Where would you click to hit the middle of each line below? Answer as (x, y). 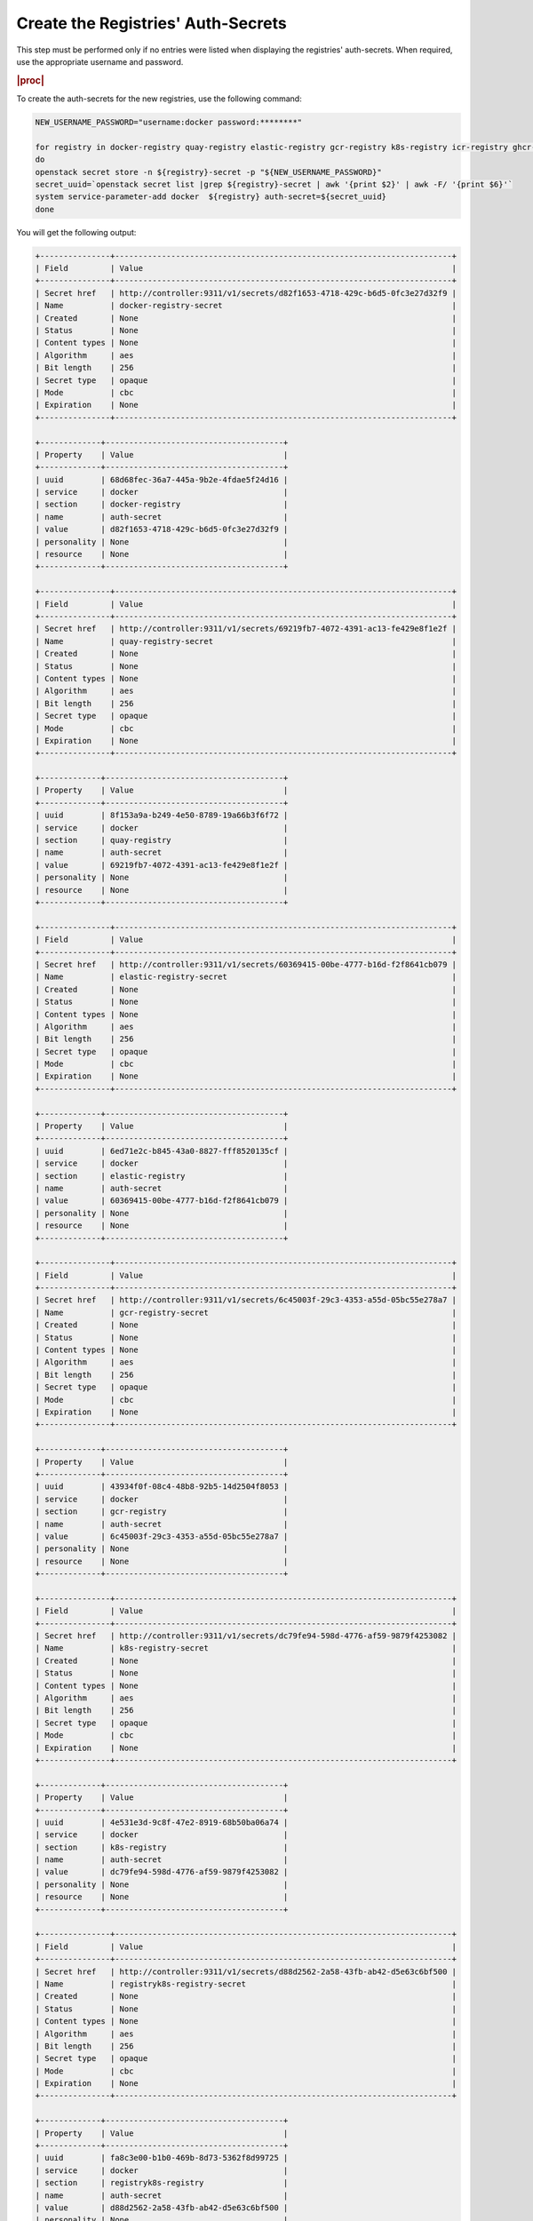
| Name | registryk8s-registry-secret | (246, 1984)
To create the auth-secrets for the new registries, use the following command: (159, 99)
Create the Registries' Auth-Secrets (152, 23)
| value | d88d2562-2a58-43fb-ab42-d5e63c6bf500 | (162, 2208)
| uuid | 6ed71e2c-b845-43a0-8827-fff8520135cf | (162, 1151)
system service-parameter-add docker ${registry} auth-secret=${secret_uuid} (211, 197)
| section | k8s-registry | (162, 1847)
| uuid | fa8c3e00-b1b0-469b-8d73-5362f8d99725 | (162, 2158)
